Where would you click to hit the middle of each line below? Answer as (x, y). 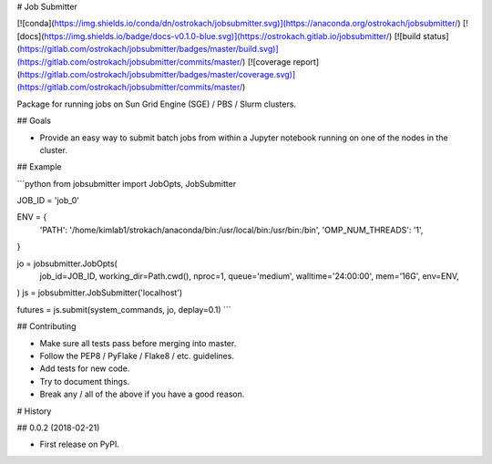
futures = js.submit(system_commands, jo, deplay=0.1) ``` (124, 309)
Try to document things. (85, 381)
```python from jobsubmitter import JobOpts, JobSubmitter (127, 183)
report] (306, 62)
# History (34, 411)
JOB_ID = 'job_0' (48, 201)
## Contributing (46, 326)
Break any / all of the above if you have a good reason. (142, 394)
